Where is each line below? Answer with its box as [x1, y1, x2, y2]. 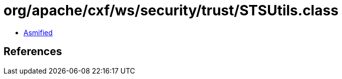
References [4, 45, 62, 58]
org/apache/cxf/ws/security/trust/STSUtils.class [4, 2, 338, 19]
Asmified [24, 28, 53, 37]
